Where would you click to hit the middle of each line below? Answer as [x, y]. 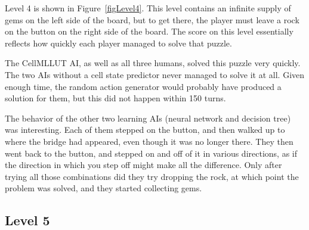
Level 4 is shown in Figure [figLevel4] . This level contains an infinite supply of [148, 8]
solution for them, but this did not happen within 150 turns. [115, 98]
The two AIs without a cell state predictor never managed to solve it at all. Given [155, 74]
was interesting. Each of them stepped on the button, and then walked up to [145, 130]
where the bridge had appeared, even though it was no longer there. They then [149, 141]
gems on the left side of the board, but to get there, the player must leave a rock [152, 19]
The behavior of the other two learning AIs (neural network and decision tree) [148, 118]
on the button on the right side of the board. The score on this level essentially [149, 31]
